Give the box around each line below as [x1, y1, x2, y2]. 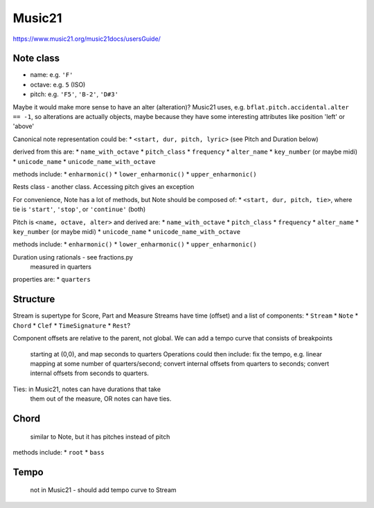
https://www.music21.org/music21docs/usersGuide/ [12, 35, 161, 43]
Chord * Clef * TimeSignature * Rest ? [12, 321, 131, 329]
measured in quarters [30, 263, 91, 271]
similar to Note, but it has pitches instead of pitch [30, 433, 170, 441]
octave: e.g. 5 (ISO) [30, 80, 86, 89]
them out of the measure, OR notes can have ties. [30, 394, 172, 403]
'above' [12, 122, 35, 131]
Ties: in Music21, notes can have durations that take [12, 385, 161, 393]
